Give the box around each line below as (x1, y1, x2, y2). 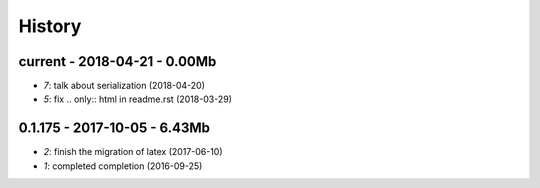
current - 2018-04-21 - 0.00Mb (18, 53, 217, 70)
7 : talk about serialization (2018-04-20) (43, 80, 205, 92)
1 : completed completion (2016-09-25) (43, 160, 203, 172)
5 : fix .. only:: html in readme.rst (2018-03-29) (43, 93, 232, 105)
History (18, 15, 82, 37)
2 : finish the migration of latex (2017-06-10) (43, 146, 224, 158)
